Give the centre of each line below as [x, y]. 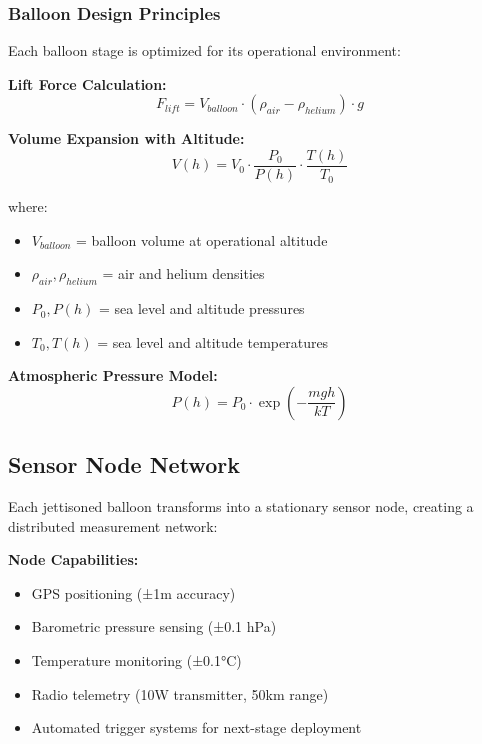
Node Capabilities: [73, 559]
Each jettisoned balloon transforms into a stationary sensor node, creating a [241, 506]
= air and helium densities [183, 273]
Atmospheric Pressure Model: [113, 375]
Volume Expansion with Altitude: [126, 138]
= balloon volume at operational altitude [202, 239]
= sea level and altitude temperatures [213, 341]
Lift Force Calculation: [87, 83]
